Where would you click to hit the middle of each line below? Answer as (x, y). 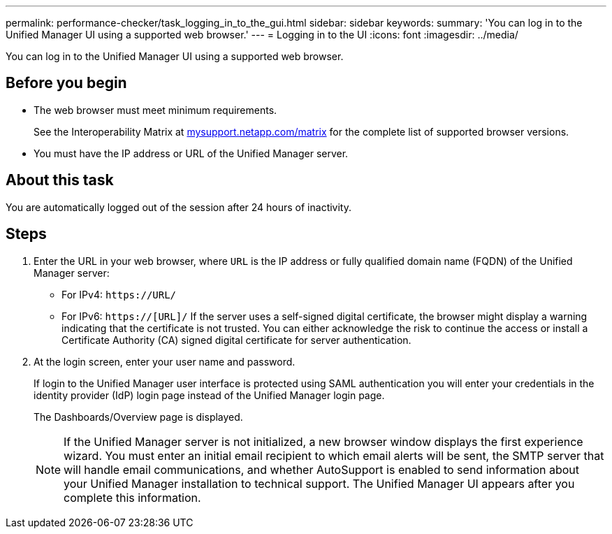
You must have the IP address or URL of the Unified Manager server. (191, 153)
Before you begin (66, 83)
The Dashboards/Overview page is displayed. (138, 417)
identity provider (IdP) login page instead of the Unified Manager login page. (209, 395)
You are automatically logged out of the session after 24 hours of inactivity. (179, 207)
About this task (60, 180)
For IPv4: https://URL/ (119, 294)
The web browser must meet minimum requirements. (155, 110)
